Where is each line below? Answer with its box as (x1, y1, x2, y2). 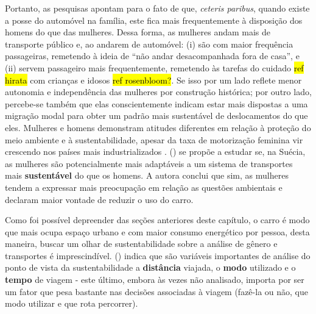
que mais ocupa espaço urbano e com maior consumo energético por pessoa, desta (5, 225, 310, 238)
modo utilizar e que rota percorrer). (5, 297, 138, 310)
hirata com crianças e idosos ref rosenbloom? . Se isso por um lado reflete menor (5, 73, 302, 86)
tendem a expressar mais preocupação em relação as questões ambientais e (5, 180, 283, 193)
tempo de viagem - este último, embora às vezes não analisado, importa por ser (5, 273, 304, 286)
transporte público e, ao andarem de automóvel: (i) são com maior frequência (5, 37, 293, 50)
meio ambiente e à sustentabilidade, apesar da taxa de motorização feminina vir (5, 133, 303, 146)
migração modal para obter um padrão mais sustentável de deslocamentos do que (5, 109, 308, 122)
